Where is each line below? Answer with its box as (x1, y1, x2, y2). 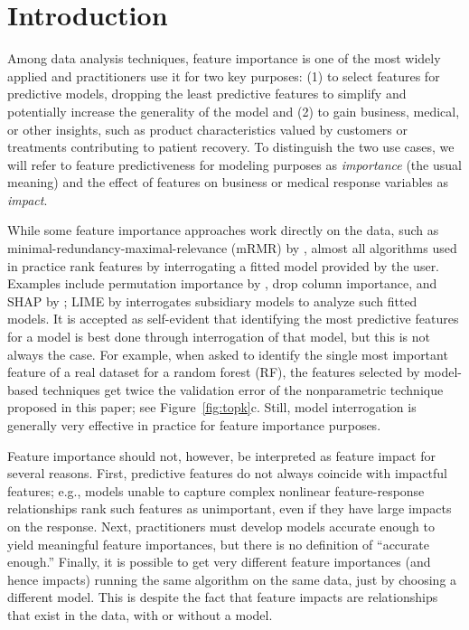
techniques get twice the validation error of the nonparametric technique (42, 380, 444, 399)
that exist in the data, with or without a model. (7, 605, 273, 624)
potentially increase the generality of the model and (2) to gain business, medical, (7, 101, 460, 120)
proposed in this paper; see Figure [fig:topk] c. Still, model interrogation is (7, 398, 417, 417)
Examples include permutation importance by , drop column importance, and (7, 274, 437, 293)
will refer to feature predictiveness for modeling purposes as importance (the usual (7, 155, 462, 174)
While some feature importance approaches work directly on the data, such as (7, 221, 439, 240)
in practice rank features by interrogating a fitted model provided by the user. (7, 256, 440, 275)
